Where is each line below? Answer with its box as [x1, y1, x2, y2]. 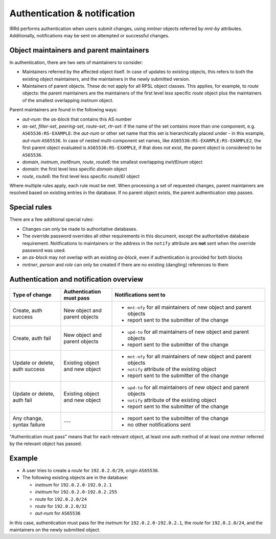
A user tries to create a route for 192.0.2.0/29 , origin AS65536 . [22, 467, 159, 473]
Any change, [12, 414, 43, 422]
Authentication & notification [9, 8, 135, 19]
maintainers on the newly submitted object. [9, 527, 101, 533]
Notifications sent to [114, 291, 166, 298]
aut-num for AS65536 [35, 510, 81, 517]
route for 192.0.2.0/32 [35, 503, 87, 509]
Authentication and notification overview [9, 275, 144, 283]
